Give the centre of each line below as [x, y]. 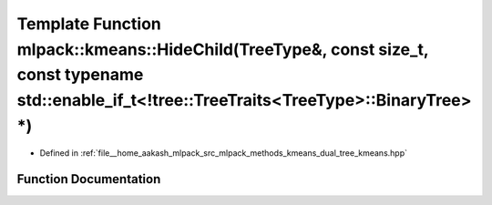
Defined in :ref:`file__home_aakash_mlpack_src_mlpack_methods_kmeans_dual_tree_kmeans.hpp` [224, 153]
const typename [80, 75]
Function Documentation [89, 179]
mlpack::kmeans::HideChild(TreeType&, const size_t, [223, 49]
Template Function [89, 24]
